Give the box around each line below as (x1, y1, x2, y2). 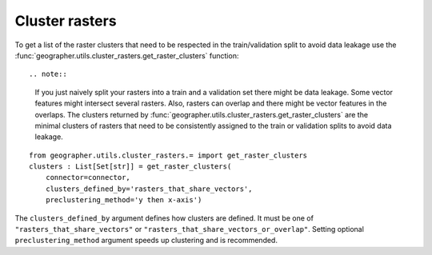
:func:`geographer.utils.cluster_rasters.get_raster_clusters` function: (14, 50, 239, 60)
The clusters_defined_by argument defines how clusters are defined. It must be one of (14, 213, 314, 223)
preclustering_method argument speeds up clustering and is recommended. (14, 236, 278, 245)
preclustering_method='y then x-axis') (45, 196, 202, 205)
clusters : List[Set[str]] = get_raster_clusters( (29, 162, 232, 171)
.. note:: (29, 70, 67, 79)
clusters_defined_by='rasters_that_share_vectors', (45, 184, 253, 193)
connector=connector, (45, 173, 131, 182)
